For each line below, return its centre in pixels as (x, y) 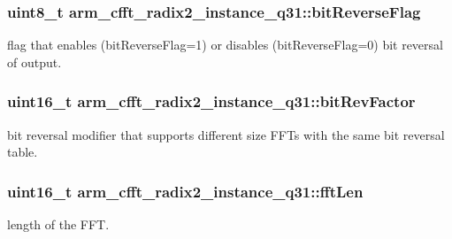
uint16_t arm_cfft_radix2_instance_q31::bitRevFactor (211, 101)
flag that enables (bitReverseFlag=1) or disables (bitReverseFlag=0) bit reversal (225, 45)
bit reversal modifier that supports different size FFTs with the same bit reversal (226, 134)
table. (23, 152)
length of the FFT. (58, 224)
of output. (34, 62)
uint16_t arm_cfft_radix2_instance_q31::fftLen (185, 191)
